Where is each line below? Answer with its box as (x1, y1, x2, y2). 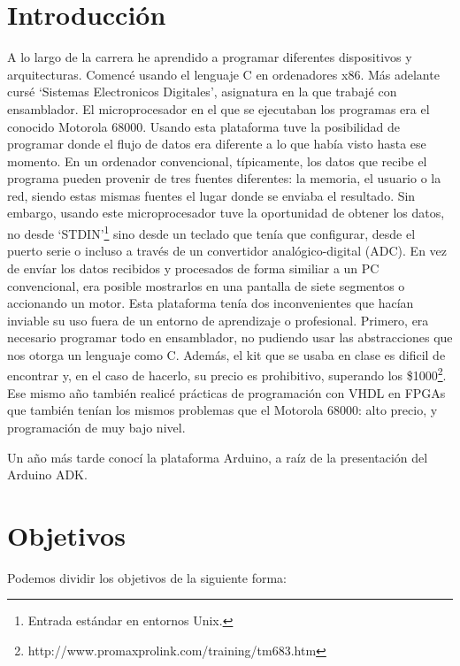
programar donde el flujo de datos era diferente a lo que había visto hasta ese (7, 134, 426, 153)
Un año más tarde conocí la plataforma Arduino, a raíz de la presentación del (7, 448, 428, 466)
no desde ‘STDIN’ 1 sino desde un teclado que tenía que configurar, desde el (7, 222, 416, 242)
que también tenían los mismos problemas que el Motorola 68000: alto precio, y (7, 401, 438, 419)
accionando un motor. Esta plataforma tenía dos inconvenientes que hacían (7, 294, 414, 312)
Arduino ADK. (7, 465, 88, 484)
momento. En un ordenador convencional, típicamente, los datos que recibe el (7, 151, 427, 170)
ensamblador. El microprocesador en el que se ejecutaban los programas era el (7, 99, 430, 118)
